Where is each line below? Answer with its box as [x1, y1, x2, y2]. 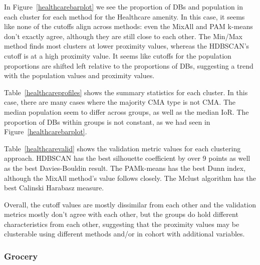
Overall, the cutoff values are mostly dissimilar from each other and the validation [4, 199, 256, 209]
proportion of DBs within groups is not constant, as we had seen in [4, 116, 210, 127]
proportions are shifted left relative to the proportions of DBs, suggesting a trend [4, 60, 253, 71]
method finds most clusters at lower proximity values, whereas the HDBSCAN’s [4, 41, 249, 51]
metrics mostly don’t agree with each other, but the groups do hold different [4, 209, 238, 219]
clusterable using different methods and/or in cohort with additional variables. [4, 228, 245, 239]
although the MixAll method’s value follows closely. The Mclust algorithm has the [4, 172, 256, 183]
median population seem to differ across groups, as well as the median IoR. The [4, 106, 249, 117]
